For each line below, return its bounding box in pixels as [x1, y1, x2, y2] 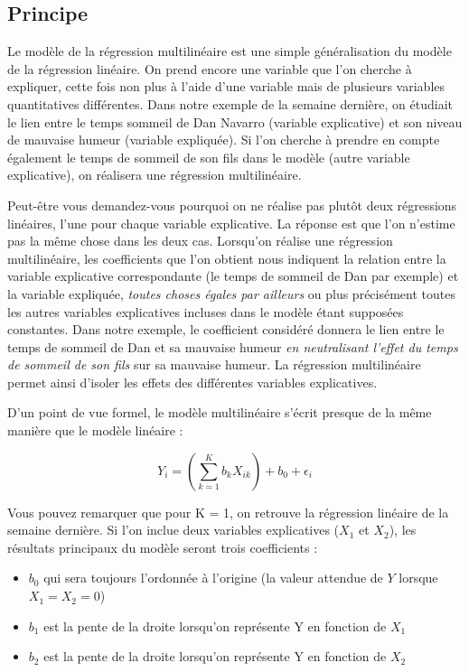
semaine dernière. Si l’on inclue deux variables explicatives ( [7, 520, 340, 539]
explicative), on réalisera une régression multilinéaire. [7, 165, 302, 184]
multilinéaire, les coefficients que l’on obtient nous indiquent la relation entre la [7, 248, 446, 267]
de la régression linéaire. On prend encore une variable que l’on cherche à [7, 59, 412, 78]
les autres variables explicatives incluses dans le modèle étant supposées [7, 302, 404, 321]
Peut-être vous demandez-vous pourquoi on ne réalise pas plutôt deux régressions [7, 195, 457, 214]
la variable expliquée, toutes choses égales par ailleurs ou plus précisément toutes [7, 284, 455, 303]
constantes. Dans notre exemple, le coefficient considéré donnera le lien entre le [7, 320, 445, 339]
